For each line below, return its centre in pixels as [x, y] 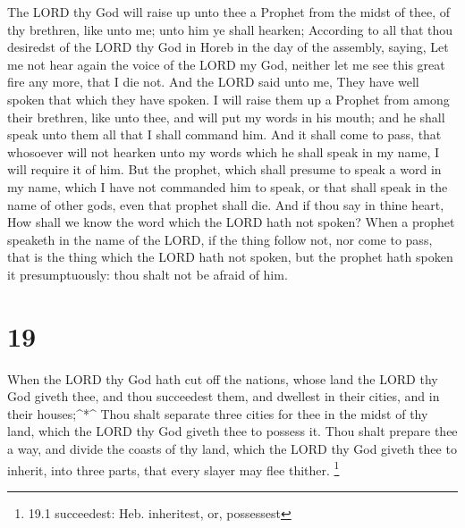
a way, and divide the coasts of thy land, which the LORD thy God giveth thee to [232, 448]
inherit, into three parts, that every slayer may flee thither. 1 [173, 468]
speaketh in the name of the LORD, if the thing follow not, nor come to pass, [220, 239]
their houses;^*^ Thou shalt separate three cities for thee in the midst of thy [218, 413]
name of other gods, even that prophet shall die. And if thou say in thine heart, [226, 204]
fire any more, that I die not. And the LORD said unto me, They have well [213, 82]
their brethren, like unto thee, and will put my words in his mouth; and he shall [226, 117]
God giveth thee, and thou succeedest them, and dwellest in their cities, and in [224, 396]
